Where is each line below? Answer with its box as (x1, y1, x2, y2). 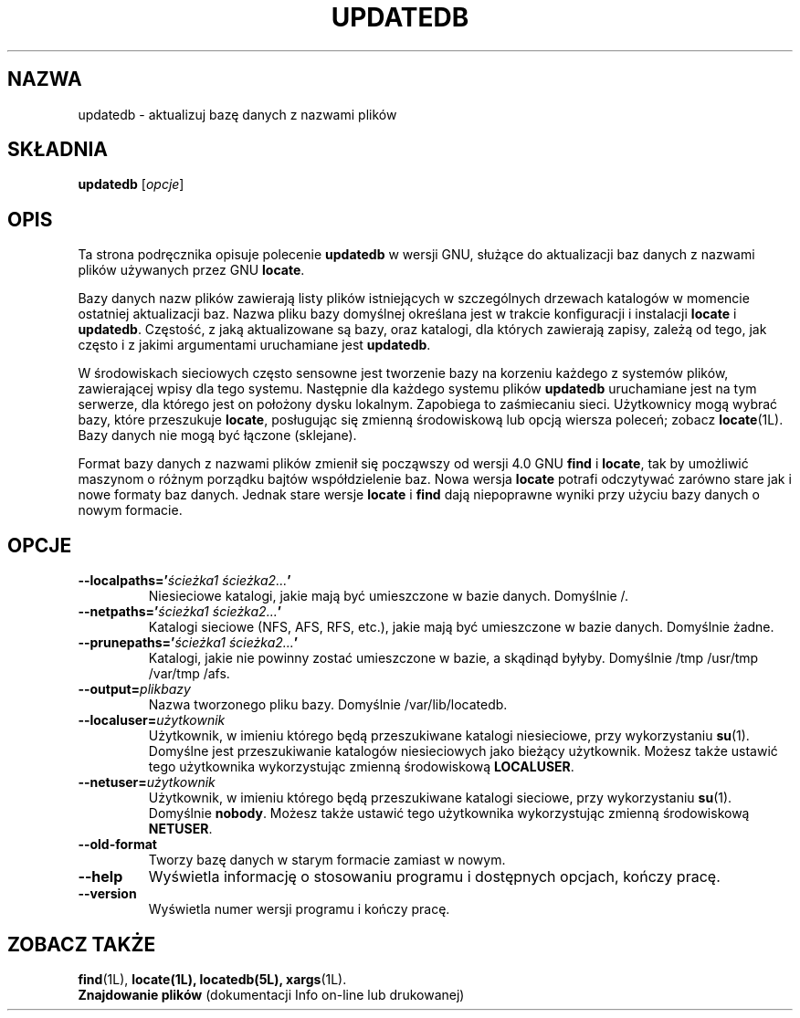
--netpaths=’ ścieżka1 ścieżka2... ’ (78, 603, 282, 620)
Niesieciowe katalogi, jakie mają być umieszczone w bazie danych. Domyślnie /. (148, 588, 629, 604)
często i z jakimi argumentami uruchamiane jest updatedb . (78, 337, 431, 353)
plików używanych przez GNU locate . (78, 262, 305, 278)
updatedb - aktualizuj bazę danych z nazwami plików (78, 106, 397, 122)
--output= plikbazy (78, 681, 191, 698)
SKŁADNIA (7, 138, 108, 162)
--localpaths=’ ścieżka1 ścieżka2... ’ (78, 572, 291, 589)
